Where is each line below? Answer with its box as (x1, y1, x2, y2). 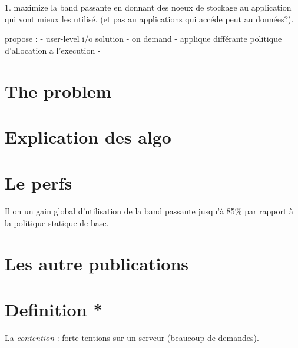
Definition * (5, 297, 103, 321)
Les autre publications (5, 251, 189, 275)
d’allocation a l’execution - (5, 44, 101, 56)
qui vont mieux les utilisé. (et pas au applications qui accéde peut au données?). (5, 12, 294, 25)
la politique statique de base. (5, 216, 109, 228)
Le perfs (5, 171, 72, 195)
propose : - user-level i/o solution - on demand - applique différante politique (5, 32, 282, 45)
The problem (5, 78, 112, 102)
